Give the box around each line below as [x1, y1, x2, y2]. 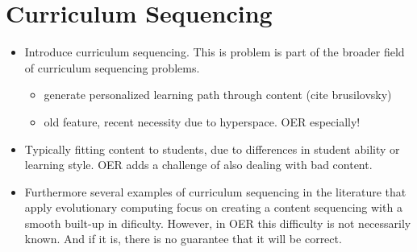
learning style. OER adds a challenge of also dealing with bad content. [24, 156, 373, 173]
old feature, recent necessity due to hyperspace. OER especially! [44, 113, 361, 130]
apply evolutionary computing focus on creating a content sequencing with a [24, 199, 402, 216]
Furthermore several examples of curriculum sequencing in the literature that [24, 183, 407, 200]
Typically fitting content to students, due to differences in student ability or [24, 140, 400, 157]
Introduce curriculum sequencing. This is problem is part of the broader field [24, 43, 405, 60]
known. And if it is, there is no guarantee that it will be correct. [24, 230, 342, 247]
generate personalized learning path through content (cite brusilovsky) [44, 86, 392, 103]
